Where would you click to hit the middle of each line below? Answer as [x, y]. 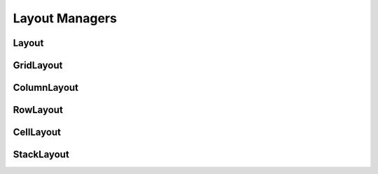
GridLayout [38, 65]
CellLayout [37, 132]
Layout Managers [65, 18]
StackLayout [41, 155]
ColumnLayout [46, 88]
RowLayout [38, 110]
